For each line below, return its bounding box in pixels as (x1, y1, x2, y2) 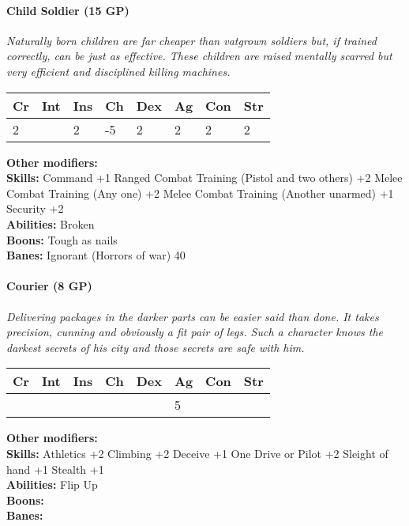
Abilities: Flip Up (6, 476, 98, 493)
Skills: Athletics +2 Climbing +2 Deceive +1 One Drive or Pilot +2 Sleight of (6, 445, 388, 461)
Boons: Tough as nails (6, 231, 118, 248)
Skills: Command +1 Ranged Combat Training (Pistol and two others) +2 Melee (6, 169, 403, 186)
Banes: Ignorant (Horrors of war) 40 (6, 247, 186, 263)
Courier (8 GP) (6, 278, 92, 294)
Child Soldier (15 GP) (6, 2, 129, 18)
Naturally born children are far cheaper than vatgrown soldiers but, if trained (6, 32, 377, 48)
